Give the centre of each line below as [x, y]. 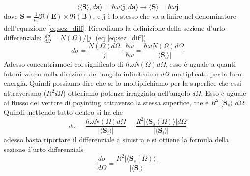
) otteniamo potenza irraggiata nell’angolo [126, 93]
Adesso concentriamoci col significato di [64, 64]
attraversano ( [25, 93]
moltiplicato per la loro [207, 73]
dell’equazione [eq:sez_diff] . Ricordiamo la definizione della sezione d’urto [115, 28]
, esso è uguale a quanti [201, 64]
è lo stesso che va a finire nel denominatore [172, 16]
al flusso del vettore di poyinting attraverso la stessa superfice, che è [106, 102]
